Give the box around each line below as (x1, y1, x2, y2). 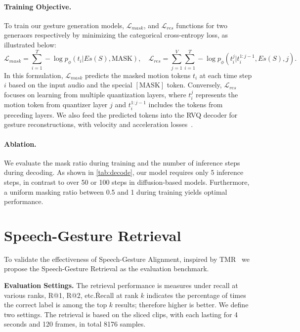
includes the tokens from (148, 99, 223, 110)
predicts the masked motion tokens (85, 70, 191, 80)
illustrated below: (4, 39, 56, 49)
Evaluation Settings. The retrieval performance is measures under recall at (4, 280, 238, 290)
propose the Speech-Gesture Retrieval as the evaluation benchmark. (4, 263, 209, 274)
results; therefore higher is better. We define (115, 299, 249, 310)
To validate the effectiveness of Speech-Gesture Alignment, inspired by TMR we (4, 253, 250, 264)
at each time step (199, 70, 252, 80)
